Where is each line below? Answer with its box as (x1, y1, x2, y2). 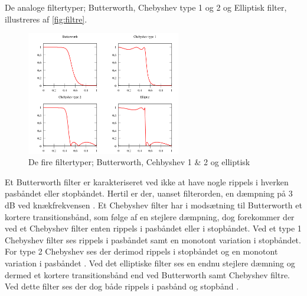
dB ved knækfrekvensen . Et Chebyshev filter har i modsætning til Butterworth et (5, 199, 302, 211)
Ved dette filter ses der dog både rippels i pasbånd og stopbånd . (5, 280, 239, 292)
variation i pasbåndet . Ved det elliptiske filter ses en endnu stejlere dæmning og (5, 257, 295, 269)
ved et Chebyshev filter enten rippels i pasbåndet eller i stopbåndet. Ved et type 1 (5, 222, 302, 234)
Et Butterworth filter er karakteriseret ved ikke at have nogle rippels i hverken (5, 175, 289, 188)
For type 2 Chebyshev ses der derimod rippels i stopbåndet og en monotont (5, 245, 278, 258)
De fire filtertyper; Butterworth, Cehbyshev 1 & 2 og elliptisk (28, 156, 250, 168)
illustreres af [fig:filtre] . (5, 12, 87, 25)
